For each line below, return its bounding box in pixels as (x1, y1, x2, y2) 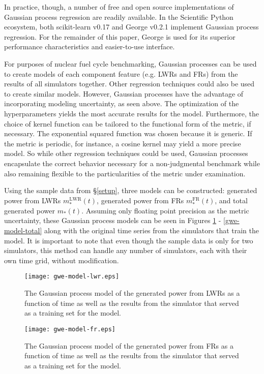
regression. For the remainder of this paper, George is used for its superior (4, 31, 236, 42)
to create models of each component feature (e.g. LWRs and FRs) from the (4, 68, 238, 79)
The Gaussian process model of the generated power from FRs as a (24, 340, 233, 351)
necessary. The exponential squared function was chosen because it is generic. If (4, 128, 252, 139)
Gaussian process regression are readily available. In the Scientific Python (4, 11, 233, 22)
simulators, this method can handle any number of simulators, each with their (4, 245, 247, 256)
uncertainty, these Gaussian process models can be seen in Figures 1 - (4, 215, 221, 226)
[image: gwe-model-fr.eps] (24, 325, 115, 333)
